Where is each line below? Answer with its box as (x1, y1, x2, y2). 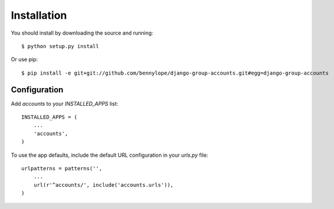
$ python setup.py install (21, 43, 100, 49)
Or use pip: (11, 56, 38, 63)
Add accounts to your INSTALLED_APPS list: (11, 100, 118, 107)
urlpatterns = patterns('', (21, 165, 102, 171)
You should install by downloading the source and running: (11, 29, 153, 36)
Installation (11, 9, 67, 22)
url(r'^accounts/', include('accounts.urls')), (33, 181, 174, 188)
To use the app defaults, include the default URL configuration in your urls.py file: (11, 151, 209, 159)
